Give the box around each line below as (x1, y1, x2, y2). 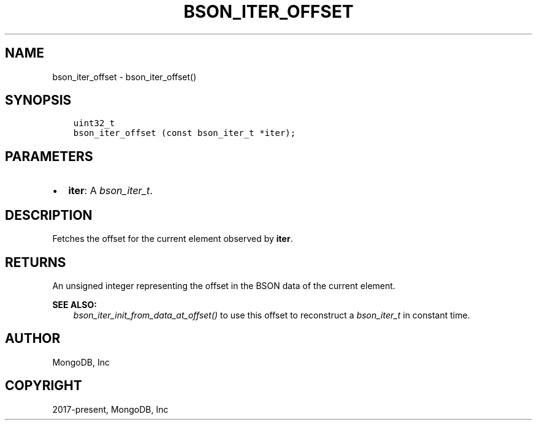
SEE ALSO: (52, 299, 97, 310)
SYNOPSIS (5, 92, 72, 108)
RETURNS (5, 254, 66, 270)
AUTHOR (5, 331, 61, 347)
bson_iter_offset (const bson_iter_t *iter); (73, 128, 296, 138)
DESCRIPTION (5, 207, 93, 223)
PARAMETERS (5, 148, 93, 164)
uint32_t (73, 118, 115, 129)
